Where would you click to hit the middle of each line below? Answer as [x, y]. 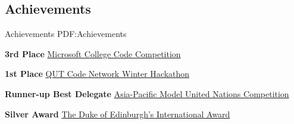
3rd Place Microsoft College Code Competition [93, 53]
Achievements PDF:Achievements [66, 34]
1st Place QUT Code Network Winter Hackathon [97, 74]
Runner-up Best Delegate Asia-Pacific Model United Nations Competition [147, 93]
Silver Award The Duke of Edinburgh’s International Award [118, 114]
